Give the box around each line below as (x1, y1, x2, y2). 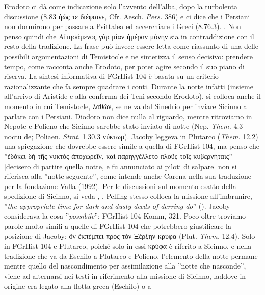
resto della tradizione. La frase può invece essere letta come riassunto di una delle (4, 41, 258, 51)
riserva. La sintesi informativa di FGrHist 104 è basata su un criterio (4, 71, 219, 82)
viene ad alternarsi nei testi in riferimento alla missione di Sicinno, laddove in (4, 271, 246, 281)
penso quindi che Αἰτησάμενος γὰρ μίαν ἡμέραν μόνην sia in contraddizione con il (4, 31, 254, 41)
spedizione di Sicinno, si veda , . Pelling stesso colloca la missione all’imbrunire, (4, 191, 252, 201)
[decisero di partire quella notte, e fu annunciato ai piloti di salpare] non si (4, 160, 237, 171)
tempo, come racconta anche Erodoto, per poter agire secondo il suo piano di (4, 61, 245, 71)
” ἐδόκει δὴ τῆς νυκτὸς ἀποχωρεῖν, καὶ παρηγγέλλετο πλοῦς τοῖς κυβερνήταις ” (4, 150, 232, 161)
